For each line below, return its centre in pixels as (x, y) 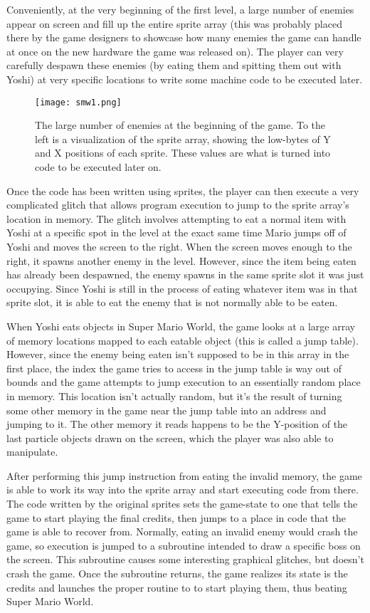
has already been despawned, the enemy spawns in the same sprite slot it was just (185, 274)
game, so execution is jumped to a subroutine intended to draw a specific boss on (184, 545)
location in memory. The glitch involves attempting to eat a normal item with (176, 218)
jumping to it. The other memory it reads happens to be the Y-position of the (177, 424)
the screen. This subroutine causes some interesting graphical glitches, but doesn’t (185, 559)
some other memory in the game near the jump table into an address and (166, 410)
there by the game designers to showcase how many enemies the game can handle (184, 37)
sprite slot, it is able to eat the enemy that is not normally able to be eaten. (172, 302)
